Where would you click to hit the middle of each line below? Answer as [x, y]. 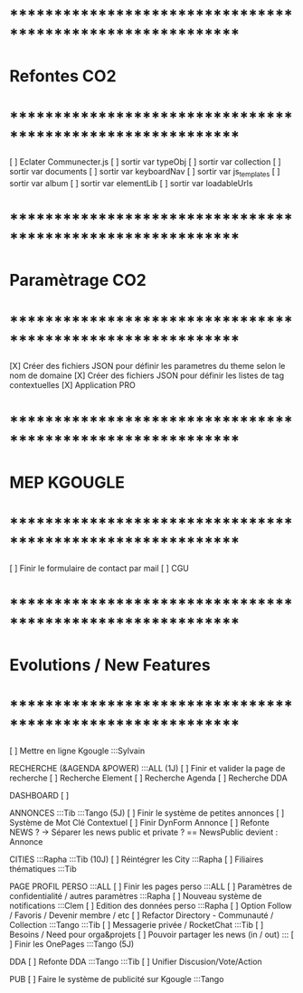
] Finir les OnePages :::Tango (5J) [72, 944]
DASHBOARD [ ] [39, 796]
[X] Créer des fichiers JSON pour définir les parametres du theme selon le [147, 366]
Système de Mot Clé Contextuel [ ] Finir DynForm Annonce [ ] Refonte [139, 823]
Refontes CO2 [63, 76]
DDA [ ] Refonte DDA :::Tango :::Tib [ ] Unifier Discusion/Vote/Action [136, 962]
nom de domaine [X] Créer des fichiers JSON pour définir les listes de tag [147, 375]
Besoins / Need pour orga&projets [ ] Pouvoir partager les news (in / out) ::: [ [151, 935]
